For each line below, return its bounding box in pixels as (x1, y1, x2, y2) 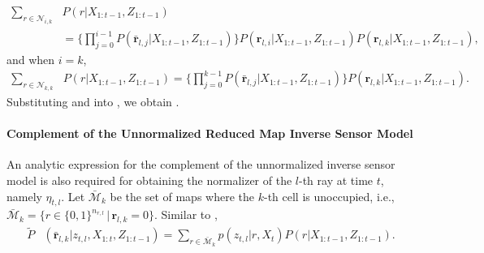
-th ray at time (299, 171, 374, 188)
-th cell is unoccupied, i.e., (263, 187, 395, 204)
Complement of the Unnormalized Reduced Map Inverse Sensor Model (6, 125, 413, 142)
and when (6, 51, 55, 68)
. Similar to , (153, 206, 218, 223)
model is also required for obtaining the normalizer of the (6, 171, 292, 188)
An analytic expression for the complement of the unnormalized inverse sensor (6, 156, 395, 173)
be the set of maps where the (110, 187, 254, 204)
